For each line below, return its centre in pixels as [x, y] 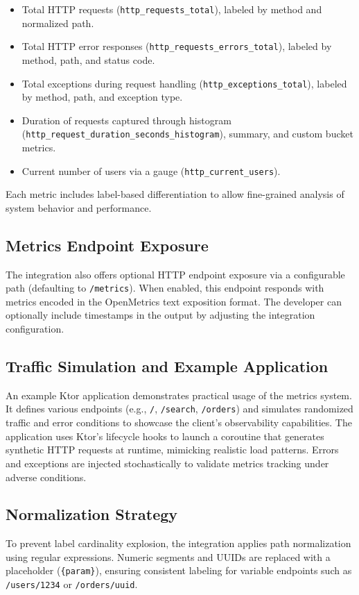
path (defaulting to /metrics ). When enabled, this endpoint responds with [165, 288]
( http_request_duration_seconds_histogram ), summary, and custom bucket [187, 134]
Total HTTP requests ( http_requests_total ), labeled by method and [172, 9]
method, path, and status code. [88, 59]
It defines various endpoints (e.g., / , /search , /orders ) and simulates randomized [179, 409]
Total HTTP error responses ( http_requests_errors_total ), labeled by [177, 46]
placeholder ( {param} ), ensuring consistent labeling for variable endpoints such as [179, 570]
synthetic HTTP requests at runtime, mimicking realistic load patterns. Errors [172, 450]
